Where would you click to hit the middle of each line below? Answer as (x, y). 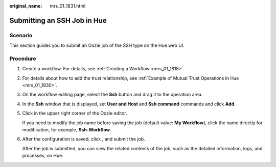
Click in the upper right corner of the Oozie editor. (75, 113)
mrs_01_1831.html (68, 6)
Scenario (21, 35)
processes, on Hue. (43, 156)
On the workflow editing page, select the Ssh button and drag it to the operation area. (112, 95)
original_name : (26, 6)
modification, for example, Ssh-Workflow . (67, 130)
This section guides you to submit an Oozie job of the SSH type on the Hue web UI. (97, 45)
